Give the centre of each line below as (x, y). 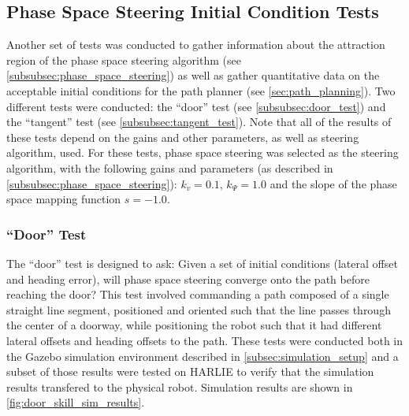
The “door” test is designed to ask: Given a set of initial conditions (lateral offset (202, 263)
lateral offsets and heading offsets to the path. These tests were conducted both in (205, 340)
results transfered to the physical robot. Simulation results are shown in (180, 386)
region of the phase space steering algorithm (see (124, 59)
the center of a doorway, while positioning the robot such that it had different (194, 325)
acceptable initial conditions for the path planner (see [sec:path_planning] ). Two (201, 90)
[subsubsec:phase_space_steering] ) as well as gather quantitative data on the (193, 75)
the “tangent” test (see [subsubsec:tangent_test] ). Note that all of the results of (199, 122)
